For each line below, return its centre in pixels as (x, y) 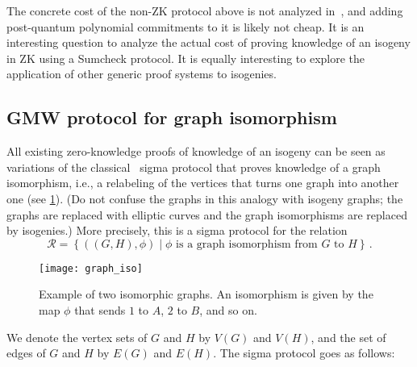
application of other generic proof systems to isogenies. (142, 74)
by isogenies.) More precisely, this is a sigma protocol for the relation (177, 230)
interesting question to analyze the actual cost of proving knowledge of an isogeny (208, 42)
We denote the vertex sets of (77, 337)
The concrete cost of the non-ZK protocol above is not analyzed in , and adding (205, 10)
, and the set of (348, 337)
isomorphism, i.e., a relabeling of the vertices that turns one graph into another (203, 183)
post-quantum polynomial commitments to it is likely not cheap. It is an (186, 26)
